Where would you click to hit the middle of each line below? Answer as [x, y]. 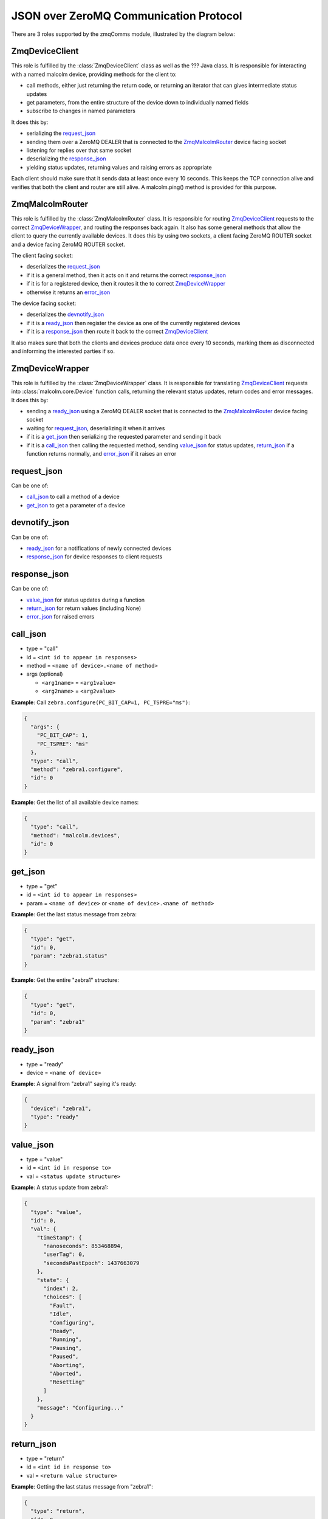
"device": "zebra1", [61, 1108]
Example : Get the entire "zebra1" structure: [65, 980]
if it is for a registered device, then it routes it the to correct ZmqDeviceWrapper [126, 284]
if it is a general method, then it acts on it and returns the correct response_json [126, 275]
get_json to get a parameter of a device [76, 505]
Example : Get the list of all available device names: [75, 802]
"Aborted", [66, 1373]
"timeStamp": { [59, 1237]
